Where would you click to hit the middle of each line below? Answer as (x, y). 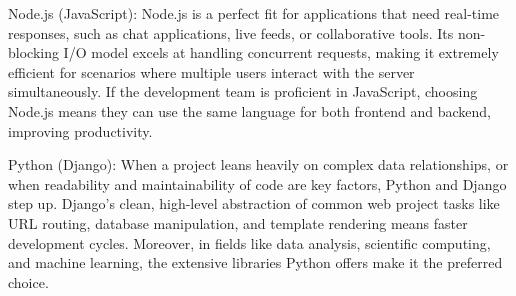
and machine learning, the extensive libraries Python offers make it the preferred (255, 262)
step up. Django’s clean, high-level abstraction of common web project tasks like (254, 203)
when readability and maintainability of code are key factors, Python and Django (257, 183)
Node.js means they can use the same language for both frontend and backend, (249, 110)
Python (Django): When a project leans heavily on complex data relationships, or (258, 164)
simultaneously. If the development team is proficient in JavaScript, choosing (243, 91)
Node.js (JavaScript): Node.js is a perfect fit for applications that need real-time (254, 13)
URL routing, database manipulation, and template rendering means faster (238, 222)
